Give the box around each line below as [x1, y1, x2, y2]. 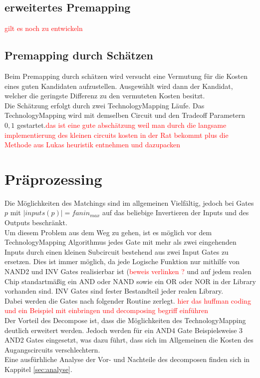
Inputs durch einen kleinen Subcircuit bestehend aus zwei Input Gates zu [4, 246, 229, 257]
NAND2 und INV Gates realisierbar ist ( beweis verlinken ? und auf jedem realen [4, 266, 252, 277]
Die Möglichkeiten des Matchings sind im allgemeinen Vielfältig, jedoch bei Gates [4, 197, 254, 208]
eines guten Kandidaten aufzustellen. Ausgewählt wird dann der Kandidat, [4, 80, 233, 91]
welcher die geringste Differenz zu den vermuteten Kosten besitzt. [4, 90, 205, 101]
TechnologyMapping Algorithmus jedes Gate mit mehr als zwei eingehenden [4, 237, 237, 247]
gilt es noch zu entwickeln [4, 23, 83, 33]
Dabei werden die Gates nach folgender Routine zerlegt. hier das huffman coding [4, 295, 251, 306]
